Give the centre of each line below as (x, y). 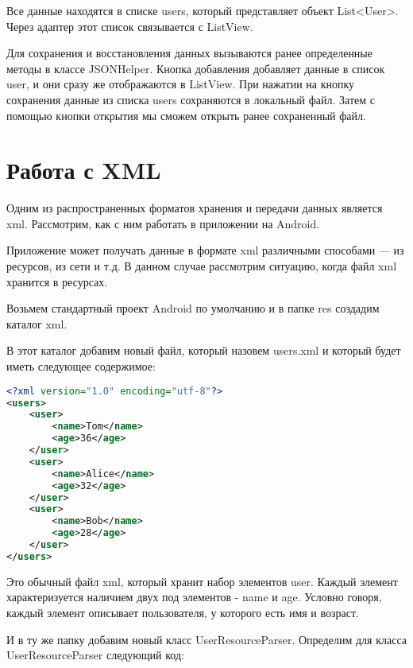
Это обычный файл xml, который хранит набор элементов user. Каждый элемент (202, 581)
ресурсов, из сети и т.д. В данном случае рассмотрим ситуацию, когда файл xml (202, 266)
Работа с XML (84, 170)
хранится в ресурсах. (57, 281)
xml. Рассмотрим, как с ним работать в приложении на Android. (163, 223)
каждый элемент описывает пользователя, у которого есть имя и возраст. (183, 612)
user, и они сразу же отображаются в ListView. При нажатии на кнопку (181, 84)
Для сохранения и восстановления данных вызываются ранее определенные (189, 53)
